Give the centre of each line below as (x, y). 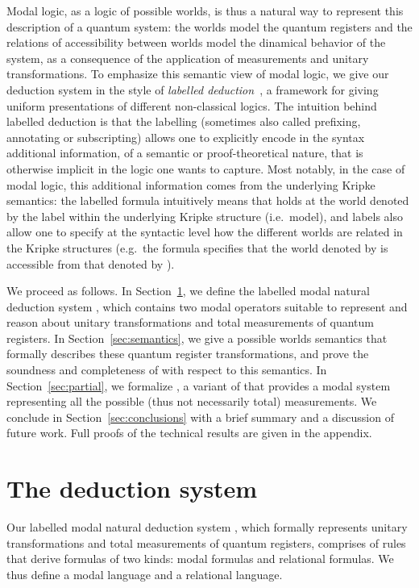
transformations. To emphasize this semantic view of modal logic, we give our (198, 74)
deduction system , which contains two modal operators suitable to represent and (207, 306)
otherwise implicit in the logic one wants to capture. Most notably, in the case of (206, 168)
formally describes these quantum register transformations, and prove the (188, 354)
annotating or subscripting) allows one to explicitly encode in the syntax (186, 137)
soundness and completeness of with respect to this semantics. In (167, 370)
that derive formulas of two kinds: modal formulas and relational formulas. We (200, 559)
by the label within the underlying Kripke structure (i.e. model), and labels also (205, 216)
